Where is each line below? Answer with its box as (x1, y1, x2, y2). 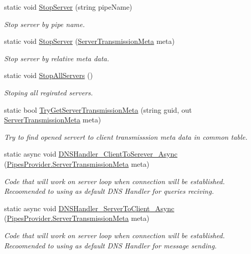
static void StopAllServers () (4, 70, 93, 81)
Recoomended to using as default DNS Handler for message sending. (4, 240, 217, 250)
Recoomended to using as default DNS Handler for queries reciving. (4, 186, 214, 196)
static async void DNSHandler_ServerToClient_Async (4, 202, 175, 213)
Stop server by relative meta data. (4, 53, 109, 63)
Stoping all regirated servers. (4, 87, 93, 97)
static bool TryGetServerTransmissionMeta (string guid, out (4, 104, 192, 115)
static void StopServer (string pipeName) (4, 2, 132, 12)
